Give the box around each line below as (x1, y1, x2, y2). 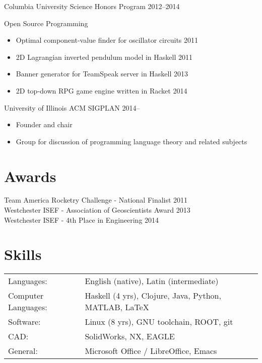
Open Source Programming (4, 18, 88, 28)
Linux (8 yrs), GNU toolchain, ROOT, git (85, 316, 233, 328)
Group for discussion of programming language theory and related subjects (16, 136, 247, 146)
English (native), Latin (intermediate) (85, 275, 219, 287)
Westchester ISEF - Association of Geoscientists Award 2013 (4, 205, 190, 215)
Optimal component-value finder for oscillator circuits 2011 (16, 35, 199, 45)
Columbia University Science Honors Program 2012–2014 (4, 1, 180, 11)
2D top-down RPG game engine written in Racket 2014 (16, 85, 187, 96)
